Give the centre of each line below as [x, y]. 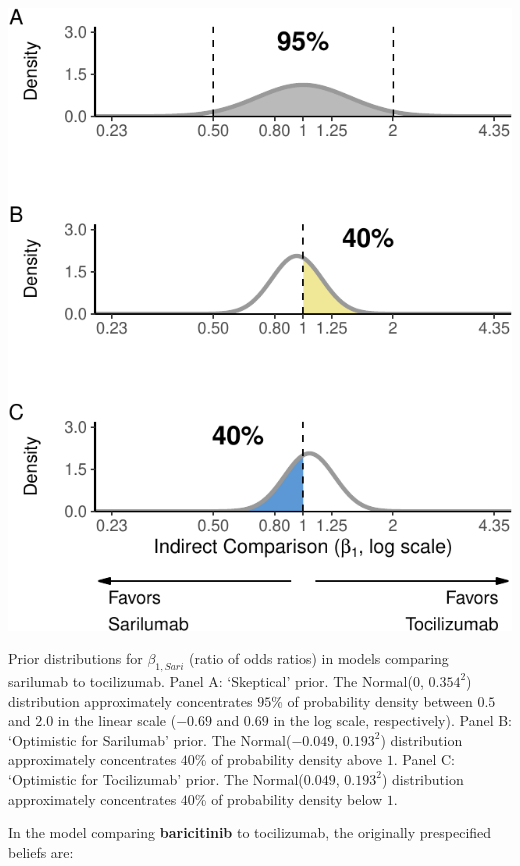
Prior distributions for [75, 658]
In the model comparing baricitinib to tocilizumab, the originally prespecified [250, 832]
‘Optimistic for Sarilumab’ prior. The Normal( [150, 739]
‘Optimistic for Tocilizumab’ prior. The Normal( [156, 778]
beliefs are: [41, 851]
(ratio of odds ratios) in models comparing [319, 658]
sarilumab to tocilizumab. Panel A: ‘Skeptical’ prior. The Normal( [210, 680]
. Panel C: [424, 759]
